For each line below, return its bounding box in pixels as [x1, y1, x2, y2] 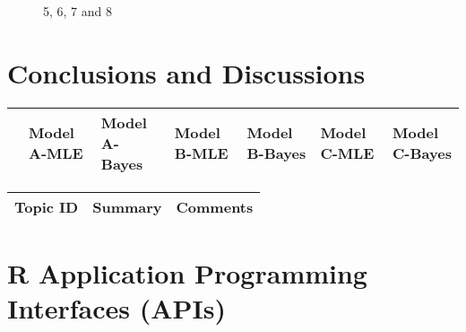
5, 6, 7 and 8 [43, 2, 112, 20]
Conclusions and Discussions [7, 54, 366, 91]
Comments [176, 196, 254, 217]
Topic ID [14, 196, 79, 217]
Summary [92, 196, 162, 217]
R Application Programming [7, 254, 367, 291]
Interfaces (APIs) [7, 290, 227, 327]
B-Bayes [246, 143, 306, 164]
